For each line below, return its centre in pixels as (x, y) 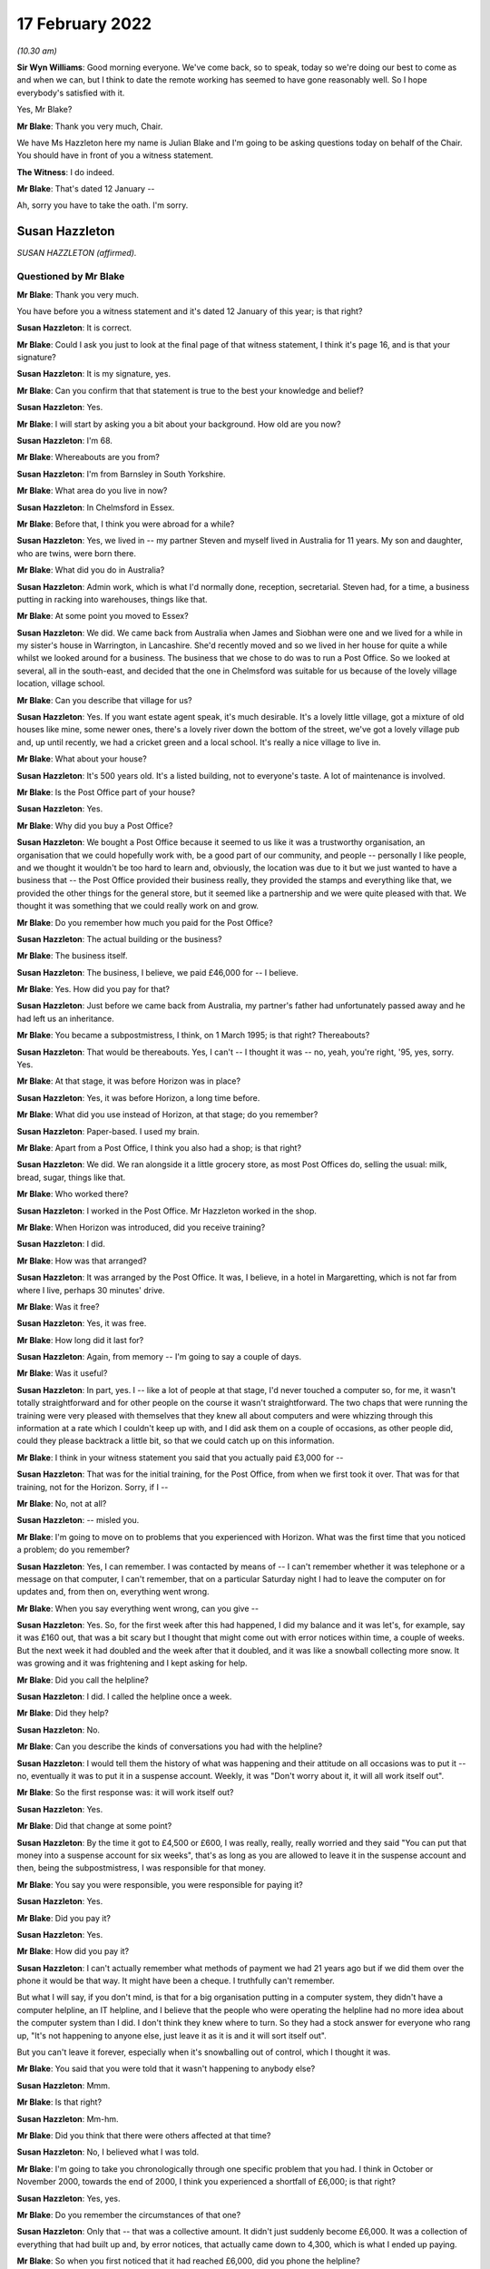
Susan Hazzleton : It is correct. (74, 328)
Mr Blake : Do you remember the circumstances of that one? (129, 2215)
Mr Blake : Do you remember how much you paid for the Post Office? (145, 922)
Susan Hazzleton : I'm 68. (65, 441)
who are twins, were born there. (76, 553)
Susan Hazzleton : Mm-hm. (68, 2118)
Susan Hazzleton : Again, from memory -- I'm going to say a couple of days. (159, 1357)
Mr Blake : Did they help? (63, 1713)
